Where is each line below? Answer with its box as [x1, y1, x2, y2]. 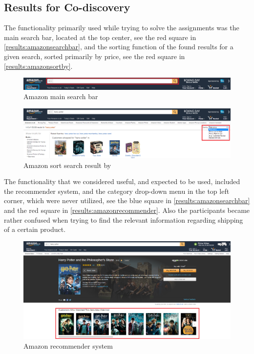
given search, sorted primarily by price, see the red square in [4, 51, 185, 61]
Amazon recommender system [23, 340, 113, 351]
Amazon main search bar [23, 91, 98, 102]
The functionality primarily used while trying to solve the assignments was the [4, 22, 239, 33]
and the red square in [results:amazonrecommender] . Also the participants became [4, 205, 250, 215]
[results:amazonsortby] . [4, 61, 73, 71]
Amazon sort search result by [23, 160, 111, 170]
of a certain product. [4, 224, 66, 234]
